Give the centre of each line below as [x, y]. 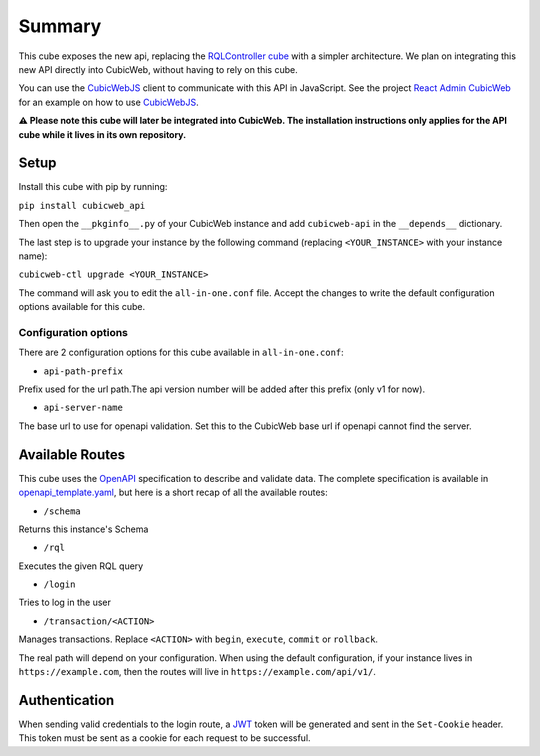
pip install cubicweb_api [82, 205]
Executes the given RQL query [81, 566]
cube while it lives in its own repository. [102, 134]
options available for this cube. [81, 307]
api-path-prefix [83, 371]
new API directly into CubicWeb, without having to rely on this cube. [158, 69]
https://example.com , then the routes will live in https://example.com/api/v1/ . [197, 672]
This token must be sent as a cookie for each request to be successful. [164, 738]
